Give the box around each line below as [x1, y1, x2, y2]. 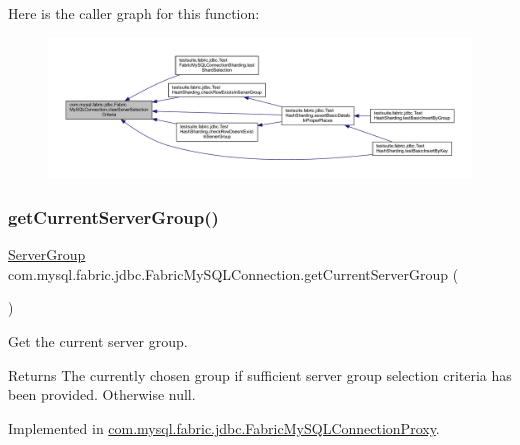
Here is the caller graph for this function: [8, 3, 260, 23]
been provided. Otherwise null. [8, 384, 196, 405]
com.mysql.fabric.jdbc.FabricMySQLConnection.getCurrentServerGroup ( [8, 263, 459, 284]
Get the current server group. [8, 330, 188, 351]
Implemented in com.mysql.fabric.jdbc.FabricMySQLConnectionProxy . [8, 417, 440, 438]
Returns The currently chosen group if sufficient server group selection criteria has [8, 364, 512, 385]
